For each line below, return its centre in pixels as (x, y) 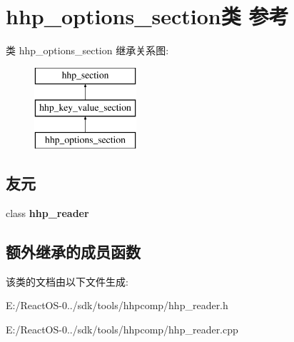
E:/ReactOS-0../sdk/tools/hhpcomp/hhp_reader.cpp (122, 329)
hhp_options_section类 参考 (147, 16)
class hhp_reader (47, 212)
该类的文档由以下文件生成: (67, 281)
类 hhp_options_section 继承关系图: (87, 50)
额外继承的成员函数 (73, 251)
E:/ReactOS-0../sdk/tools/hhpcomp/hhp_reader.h (117, 305)
